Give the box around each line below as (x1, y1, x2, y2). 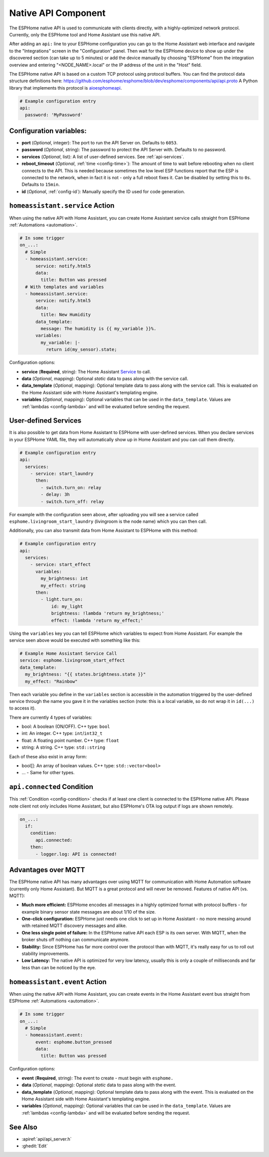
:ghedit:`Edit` (21, 1143, 48, 1149)
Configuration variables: (9, 126, 87, 135)
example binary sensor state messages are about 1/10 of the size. (21, 909, 156, 915)
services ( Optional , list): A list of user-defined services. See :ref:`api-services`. (21, 153, 184, 159)
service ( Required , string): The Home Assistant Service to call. (21, 368, 151, 374)
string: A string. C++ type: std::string (21, 744, 106, 750)
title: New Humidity (40, 312, 91, 318)
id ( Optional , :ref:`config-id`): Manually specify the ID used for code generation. (21, 188, 185, 194)
